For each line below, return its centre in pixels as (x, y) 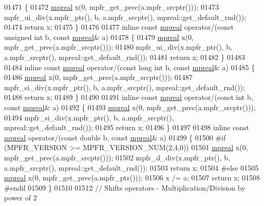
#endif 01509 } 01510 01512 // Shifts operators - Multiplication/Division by (125, 187)
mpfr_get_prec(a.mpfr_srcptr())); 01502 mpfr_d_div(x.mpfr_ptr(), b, (117, 157)
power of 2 (21, 198)
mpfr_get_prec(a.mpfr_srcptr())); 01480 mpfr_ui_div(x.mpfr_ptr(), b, (118, 47)
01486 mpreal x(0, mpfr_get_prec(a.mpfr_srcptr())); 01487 (98, 77)
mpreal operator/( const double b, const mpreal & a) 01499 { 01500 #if (115, 137)
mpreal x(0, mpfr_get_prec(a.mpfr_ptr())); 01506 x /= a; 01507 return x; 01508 (132, 178)
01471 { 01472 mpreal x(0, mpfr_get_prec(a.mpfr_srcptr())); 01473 (112, 7)
